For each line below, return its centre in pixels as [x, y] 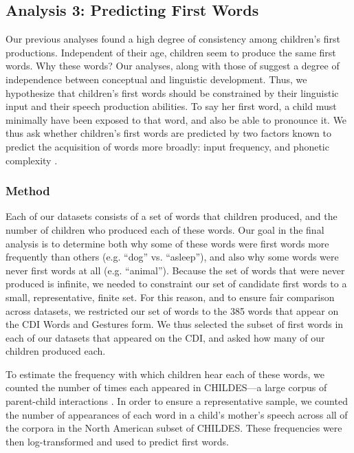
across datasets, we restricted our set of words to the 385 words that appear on [172, 310]
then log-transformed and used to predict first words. [117, 441]
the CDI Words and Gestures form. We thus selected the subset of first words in [175, 324]
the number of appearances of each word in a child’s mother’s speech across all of [177, 414]
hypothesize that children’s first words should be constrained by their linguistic [172, 92]
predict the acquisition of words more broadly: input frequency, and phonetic [167, 146]
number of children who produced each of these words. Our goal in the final [165, 229]
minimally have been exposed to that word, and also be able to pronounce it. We [176, 119]
